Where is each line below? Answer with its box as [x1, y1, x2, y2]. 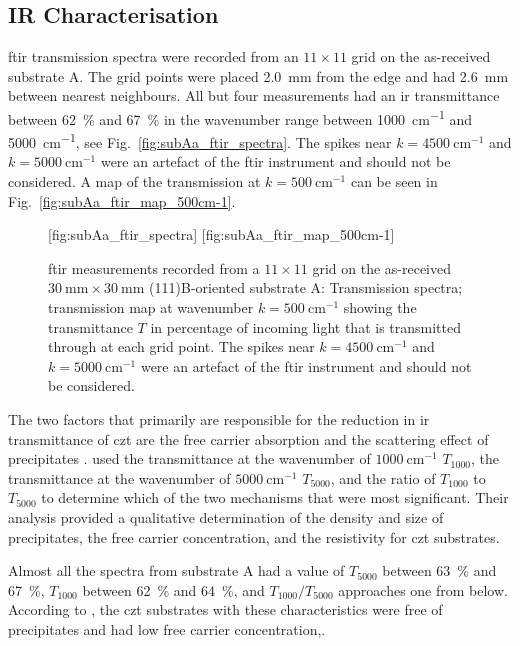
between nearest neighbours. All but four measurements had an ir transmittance [8, 85, 500, 106]
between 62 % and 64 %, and [82, 579, 265, 600]
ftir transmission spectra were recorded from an [8, 46, 299, 67]
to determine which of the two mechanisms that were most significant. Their [41, 487, 509, 508]
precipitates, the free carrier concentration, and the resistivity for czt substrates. [8, 526, 500, 547]
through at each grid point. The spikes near [48, 336, 315, 357]
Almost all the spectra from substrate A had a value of [8, 560, 345, 581]
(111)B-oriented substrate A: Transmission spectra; [149, 277, 463, 298]
